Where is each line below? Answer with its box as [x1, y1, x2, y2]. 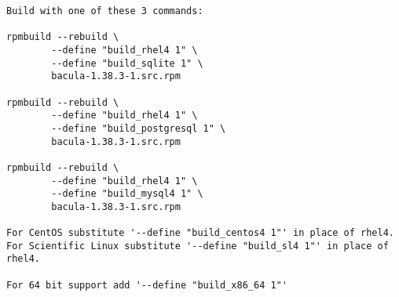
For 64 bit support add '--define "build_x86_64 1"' [6, 279, 287, 291]
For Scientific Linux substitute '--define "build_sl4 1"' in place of [6, 240, 389, 252]
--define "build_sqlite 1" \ [51, 57, 203, 69]
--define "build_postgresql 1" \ [51, 122, 226, 134]
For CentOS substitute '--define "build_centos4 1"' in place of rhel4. [6, 227, 394, 239]
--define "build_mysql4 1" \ [51, 188, 203, 200]
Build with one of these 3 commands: [6, 5, 203, 16]
